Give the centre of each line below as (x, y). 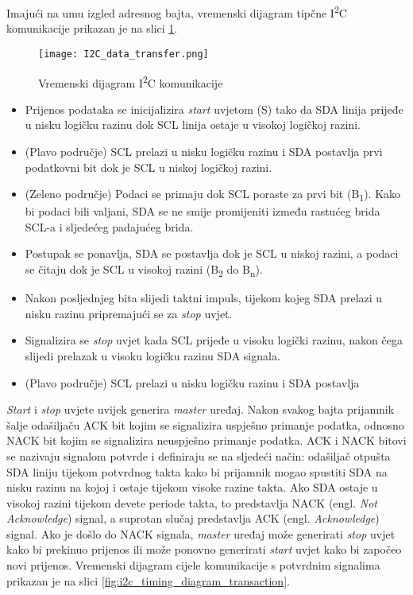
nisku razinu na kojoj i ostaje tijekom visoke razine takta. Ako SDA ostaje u (192, 487)
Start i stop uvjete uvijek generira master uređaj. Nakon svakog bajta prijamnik (201, 409)
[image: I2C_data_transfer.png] (124, 54)
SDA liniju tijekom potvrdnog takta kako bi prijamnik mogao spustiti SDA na (197, 471)
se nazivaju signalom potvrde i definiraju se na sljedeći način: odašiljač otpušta (199, 455)
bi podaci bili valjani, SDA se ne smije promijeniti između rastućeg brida (203, 211)
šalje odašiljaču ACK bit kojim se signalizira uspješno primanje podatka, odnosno (205, 424)
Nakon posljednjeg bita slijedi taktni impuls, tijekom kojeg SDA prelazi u (204, 298)
